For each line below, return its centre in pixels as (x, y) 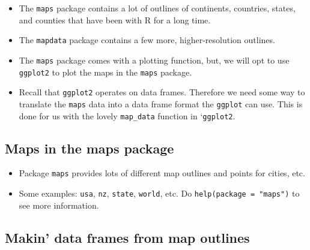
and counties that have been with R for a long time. (115, 19)
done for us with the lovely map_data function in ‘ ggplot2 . (127, 115)
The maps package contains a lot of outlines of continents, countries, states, (157, 8)
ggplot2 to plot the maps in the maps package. (105, 72)
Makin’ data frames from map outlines (127, 237)
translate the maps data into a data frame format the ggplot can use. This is (161, 103)
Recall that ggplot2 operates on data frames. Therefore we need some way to (162, 92)
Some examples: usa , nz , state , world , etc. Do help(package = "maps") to (159, 193)
